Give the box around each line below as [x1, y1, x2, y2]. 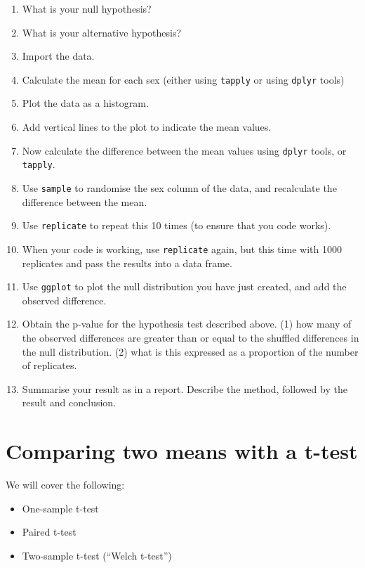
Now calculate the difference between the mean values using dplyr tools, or [22, 143, 347, 157]
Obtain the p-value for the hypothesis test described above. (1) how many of [22, 316, 352, 331]
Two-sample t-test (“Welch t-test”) [22, 548, 172, 562]
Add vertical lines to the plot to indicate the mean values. [22, 120, 272, 134]
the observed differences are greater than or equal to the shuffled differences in [22, 330, 359, 344]
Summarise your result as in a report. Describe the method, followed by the [22, 381, 347, 396]
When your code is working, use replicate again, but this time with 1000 [22, 241, 342, 256]
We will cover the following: [6, 477, 125, 492]
